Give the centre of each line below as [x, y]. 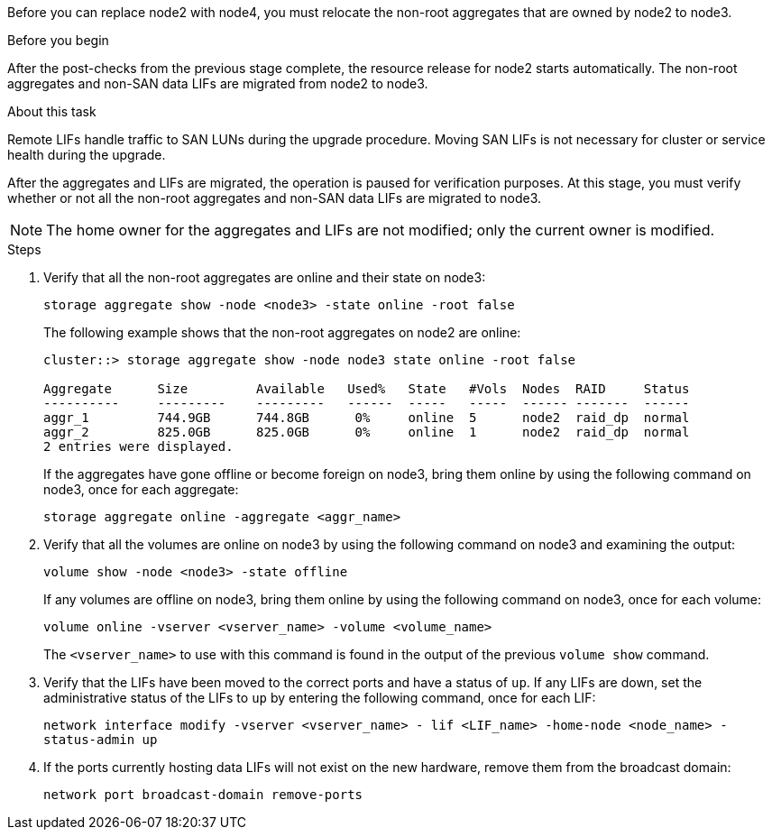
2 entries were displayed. [138, 446]
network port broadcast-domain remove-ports [203, 795]
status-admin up [101, 740]
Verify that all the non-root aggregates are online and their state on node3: [265, 277]
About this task [52, 111]
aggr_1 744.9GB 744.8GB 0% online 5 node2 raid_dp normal [367, 418]
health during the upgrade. [87, 155]
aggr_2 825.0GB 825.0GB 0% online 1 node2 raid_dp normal [367, 432]
